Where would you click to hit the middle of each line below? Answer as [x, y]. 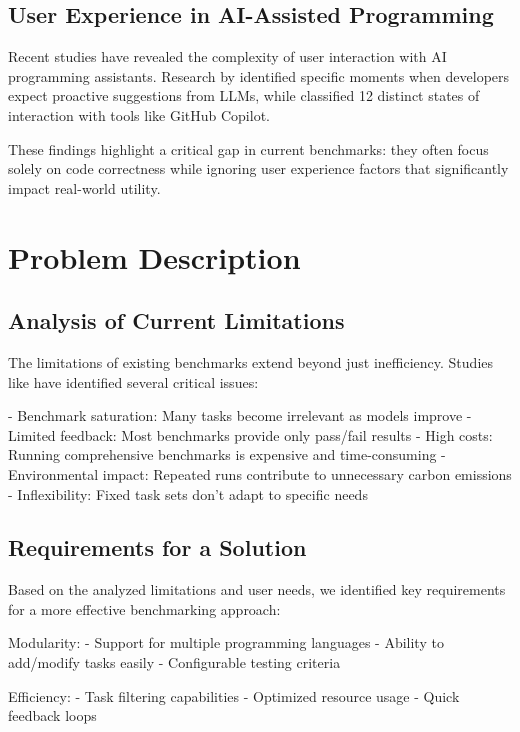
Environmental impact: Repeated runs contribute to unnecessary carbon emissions [260, 473]
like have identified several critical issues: [133, 381]
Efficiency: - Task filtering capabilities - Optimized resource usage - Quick [234, 695]
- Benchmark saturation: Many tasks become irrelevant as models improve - [240, 415]
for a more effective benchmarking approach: [144, 608]
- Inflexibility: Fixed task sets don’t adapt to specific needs [188, 493]
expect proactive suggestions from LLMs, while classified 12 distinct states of [244, 95]
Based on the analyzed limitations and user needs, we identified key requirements [257, 589]
